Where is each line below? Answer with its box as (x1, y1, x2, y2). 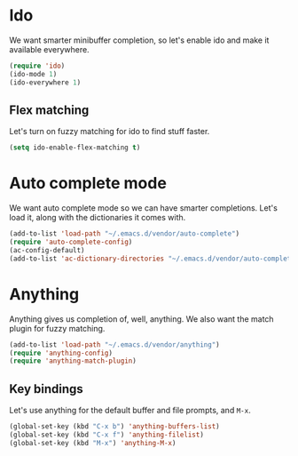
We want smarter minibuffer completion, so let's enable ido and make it (9, 35, 270, 45)
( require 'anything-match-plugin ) (9, 356, 137, 365)
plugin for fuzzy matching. (9, 323, 106, 333)
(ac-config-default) (9, 245, 86, 254)
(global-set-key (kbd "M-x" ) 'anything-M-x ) (9, 438, 176, 447)
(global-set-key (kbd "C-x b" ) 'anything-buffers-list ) (9, 422, 220, 431)
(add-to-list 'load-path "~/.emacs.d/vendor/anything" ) (9, 340, 220, 349)
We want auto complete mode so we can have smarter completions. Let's (9, 203, 278, 213)
